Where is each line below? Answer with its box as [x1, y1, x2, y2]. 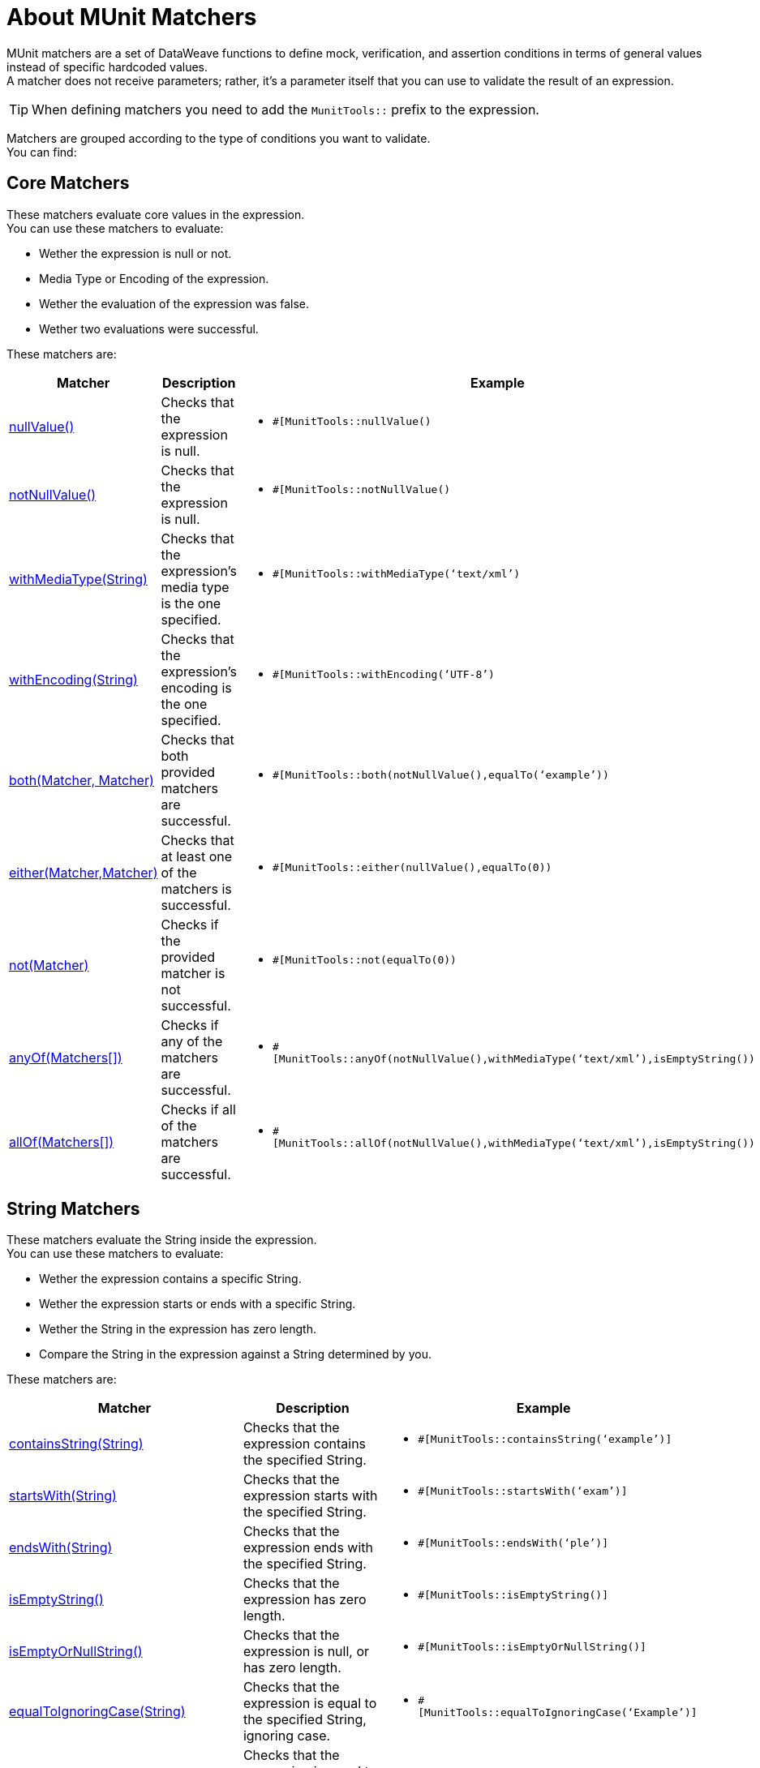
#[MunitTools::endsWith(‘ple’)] [418, 1536, 608, 1549]
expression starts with [243, 1487, 378, 1504]
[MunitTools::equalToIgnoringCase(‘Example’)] [418, 1706, 698, 1719]
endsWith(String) [9, 1539, 113, 1556]
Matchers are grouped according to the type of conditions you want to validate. [6, 131, 431, 145]
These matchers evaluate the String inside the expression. [6, 1233, 317, 1247]
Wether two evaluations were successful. [39, 321, 259, 336]
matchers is [161, 880, 232, 897]
